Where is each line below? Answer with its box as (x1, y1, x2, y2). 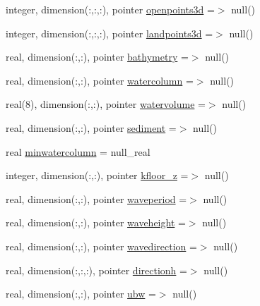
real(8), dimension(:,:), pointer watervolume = (6, 97, 206, 111)
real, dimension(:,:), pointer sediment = (6, 120, 177, 135)
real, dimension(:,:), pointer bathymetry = (6, 49, 189, 64)
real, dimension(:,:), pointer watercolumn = (6, 73, 194, 87)
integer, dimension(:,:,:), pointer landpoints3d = (6, 25, 213, 40)
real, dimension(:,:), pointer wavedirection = (6, 238, 197, 253)
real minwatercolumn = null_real (6, 144, 150, 159)
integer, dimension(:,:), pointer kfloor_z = (6, 168, 189, 183)
